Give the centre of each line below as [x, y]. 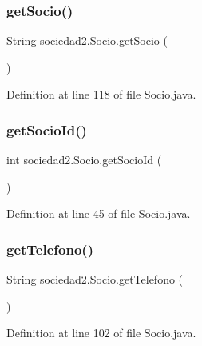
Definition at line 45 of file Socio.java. [99, 213]
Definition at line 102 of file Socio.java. [101, 333]
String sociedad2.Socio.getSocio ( [87, 40]
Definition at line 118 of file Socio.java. [101, 94]
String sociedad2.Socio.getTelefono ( [95, 279]
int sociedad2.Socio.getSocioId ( [84, 160]
